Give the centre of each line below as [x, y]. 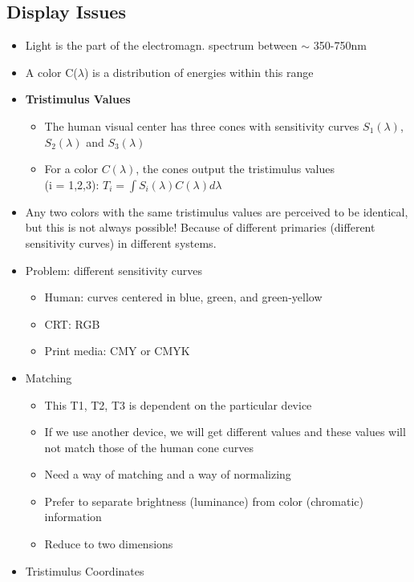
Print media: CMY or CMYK [117, 351]
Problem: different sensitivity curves [114, 270]
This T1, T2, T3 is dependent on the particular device [178, 404]
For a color [71, 169]
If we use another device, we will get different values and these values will [225, 432]
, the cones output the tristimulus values [235, 169]
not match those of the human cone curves [149, 447]
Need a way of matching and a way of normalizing [168, 474]
